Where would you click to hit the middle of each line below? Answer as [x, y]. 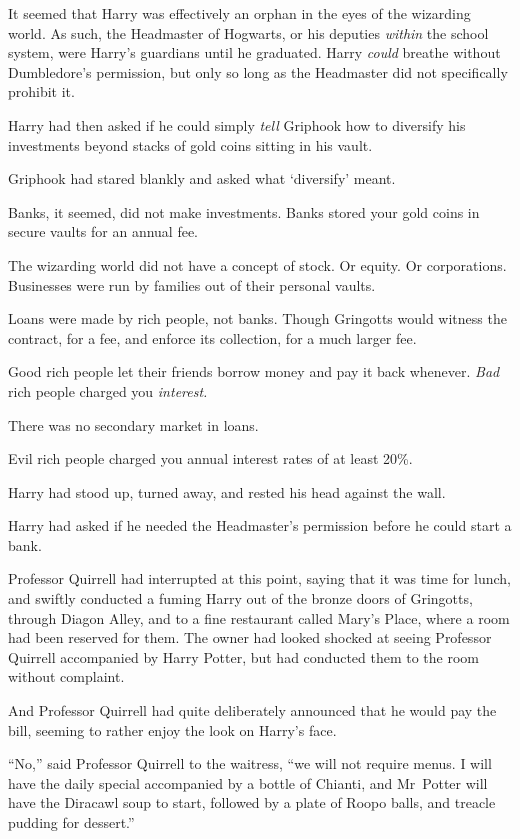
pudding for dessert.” [71, 822]
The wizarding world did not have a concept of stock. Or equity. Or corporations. [257, 264]
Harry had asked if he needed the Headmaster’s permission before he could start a [260, 525]
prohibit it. [41, 91]
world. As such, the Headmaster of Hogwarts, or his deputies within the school [248, 32]
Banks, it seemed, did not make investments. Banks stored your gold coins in [244, 211]
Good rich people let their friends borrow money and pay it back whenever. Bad [254, 371]
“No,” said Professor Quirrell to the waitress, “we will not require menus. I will [250, 763]
